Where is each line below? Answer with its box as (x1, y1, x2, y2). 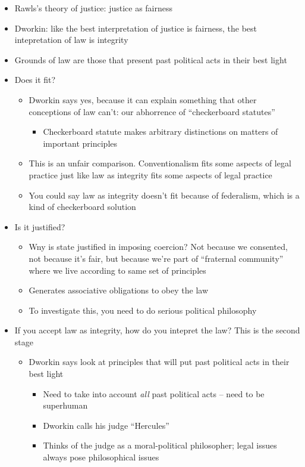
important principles (43, 137, 118, 149)
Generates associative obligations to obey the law (29, 284, 209, 296)
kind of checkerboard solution (29, 200, 136, 213)
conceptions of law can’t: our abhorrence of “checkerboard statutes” (29, 105, 275, 117)
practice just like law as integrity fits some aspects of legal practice (29, 168, 272, 181)
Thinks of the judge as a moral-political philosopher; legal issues (43, 439, 277, 451)
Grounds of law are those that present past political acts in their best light (14, 53, 287, 66)
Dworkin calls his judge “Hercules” (43, 419, 169, 431)
